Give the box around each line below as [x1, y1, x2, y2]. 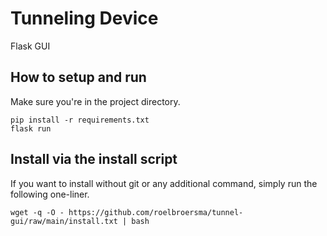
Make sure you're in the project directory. [10, 95, 181, 107]
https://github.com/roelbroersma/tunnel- [68, 207, 244, 217]
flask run [10, 123, 52, 134]
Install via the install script [10, 151, 178, 168]
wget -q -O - [10, 207, 65, 217]
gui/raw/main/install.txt [10, 216, 118, 226]
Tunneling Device [10, 7, 159, 30]
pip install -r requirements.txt [10, 115, 150, 125]
